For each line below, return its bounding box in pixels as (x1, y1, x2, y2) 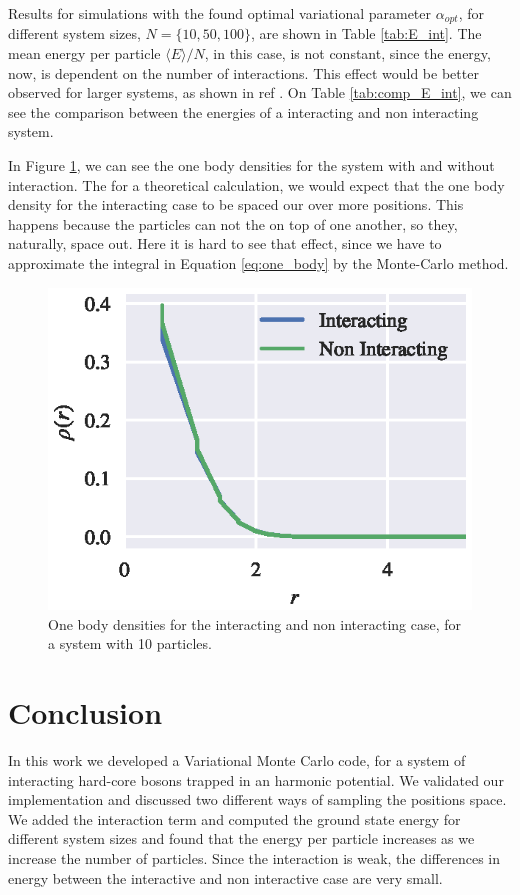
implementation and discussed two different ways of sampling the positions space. (8, 789, 507, 810)
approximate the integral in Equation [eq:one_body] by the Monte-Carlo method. (8, 252, 509, 273)
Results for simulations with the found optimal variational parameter (8, 3, 432, 23)
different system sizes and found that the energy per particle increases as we (8, 828, 475, 849)
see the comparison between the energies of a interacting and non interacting (8, 101, 479, 122)
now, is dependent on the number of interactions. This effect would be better (8, 62, 479, 83)
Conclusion (8, 692, 163, 733)
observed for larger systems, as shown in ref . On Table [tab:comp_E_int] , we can (8, 82, 512, 103)
